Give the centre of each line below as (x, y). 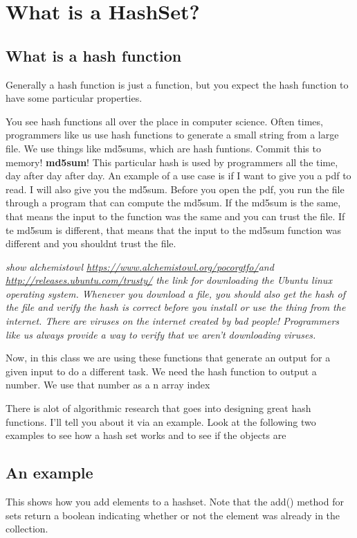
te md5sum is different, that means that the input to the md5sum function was (173, 230)
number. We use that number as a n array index (108, 385)
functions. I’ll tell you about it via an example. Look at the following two (161, 421)
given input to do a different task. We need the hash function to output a (161, 371)
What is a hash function (94, 55)
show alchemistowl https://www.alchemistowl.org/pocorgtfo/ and (140, 266)
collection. (27, 529)
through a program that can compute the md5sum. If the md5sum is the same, (173, 203)
